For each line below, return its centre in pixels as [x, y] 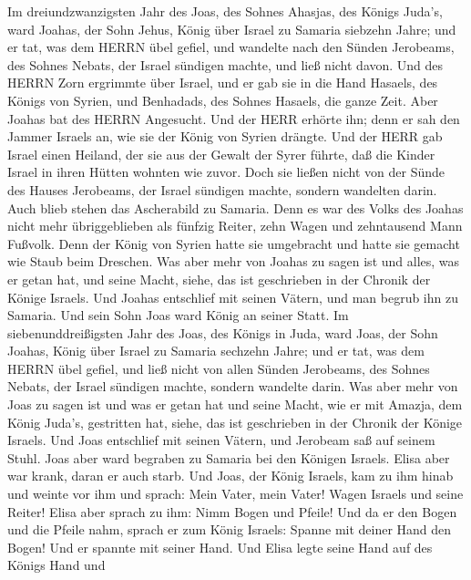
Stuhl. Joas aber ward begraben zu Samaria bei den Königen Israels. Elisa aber [229, 457]
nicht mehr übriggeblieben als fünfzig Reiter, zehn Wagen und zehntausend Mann [235, 226]
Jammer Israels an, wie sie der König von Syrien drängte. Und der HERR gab [225, 136]
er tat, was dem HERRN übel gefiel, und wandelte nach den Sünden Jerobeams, [231, 47]
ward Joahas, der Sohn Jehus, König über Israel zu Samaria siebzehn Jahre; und [232, 29]
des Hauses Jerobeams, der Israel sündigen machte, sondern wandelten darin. [222, 189]
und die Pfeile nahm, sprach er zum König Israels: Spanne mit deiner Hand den [230, 529]
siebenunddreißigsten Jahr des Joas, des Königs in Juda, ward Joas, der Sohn [223, 332]
